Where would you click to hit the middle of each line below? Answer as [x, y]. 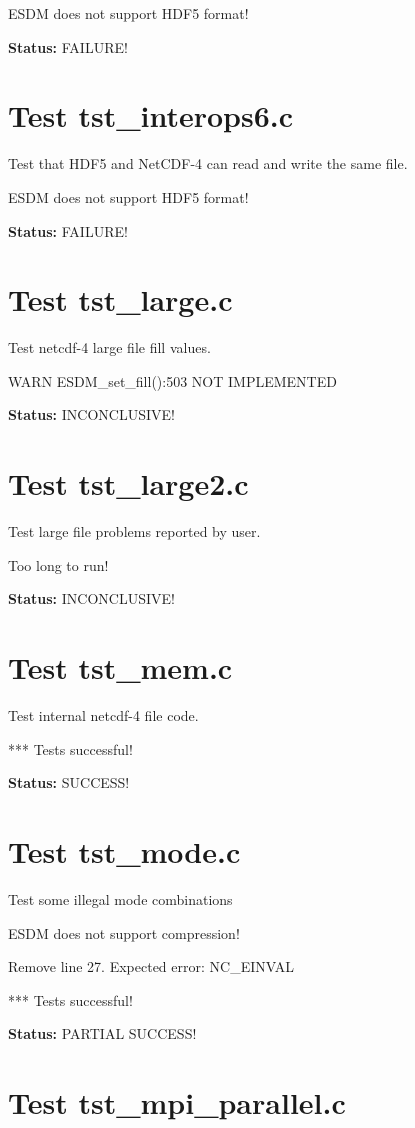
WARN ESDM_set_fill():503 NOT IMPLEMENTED [172, 380]
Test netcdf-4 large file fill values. [109, 347]
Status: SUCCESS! [69, 782]
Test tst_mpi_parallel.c [177, 1102]
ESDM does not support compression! [124, 932]
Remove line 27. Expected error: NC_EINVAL [151, 966]
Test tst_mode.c [124, 851]
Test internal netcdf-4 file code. [103, 715]
